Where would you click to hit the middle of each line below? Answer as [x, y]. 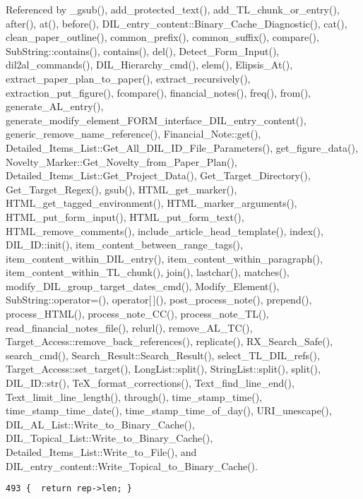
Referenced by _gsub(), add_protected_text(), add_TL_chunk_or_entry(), [173, 9]
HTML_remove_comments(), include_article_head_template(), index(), [165, 230]
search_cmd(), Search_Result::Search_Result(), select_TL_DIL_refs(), [163, 355]
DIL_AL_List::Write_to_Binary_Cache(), [100, 424]
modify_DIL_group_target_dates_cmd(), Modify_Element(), [143, 285]
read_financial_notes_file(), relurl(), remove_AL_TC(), [129, 327]
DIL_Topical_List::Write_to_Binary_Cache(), [109, 438]
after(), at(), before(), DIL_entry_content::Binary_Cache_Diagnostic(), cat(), [177, 23]
